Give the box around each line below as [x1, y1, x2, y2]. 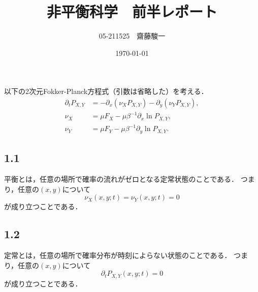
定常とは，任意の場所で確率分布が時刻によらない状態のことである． [4, 250, 232, 261]
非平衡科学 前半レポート [46, 1, 217, 22]
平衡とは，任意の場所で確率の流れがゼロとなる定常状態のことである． [4, 174, 239, 184]
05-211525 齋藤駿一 [99, 30, 166, 41]
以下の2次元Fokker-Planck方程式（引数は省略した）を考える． [4, 86, 208, 96]
